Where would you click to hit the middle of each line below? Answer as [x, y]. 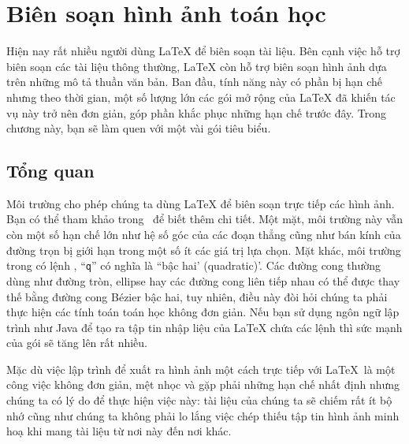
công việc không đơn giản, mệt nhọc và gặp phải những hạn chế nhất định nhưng [203, 384]
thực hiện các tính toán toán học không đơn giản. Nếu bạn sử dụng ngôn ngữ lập [203, 312]
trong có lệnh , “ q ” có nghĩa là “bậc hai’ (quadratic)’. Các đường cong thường [194, 265]
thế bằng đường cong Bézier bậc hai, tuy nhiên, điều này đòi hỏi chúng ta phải [197, 296]
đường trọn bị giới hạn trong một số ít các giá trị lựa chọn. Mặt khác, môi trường [204, 250]
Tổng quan [50, 171]
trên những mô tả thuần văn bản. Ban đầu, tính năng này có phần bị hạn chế [195, 82]
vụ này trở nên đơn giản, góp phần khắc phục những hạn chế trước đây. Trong [197, 112]
